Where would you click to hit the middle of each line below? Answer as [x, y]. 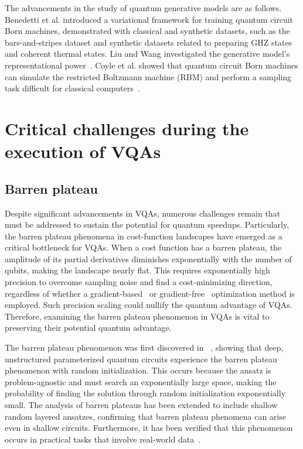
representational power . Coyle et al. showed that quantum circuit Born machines [151, 65]
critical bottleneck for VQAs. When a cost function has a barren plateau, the [143, 247]
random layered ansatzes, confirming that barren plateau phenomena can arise [145, 416]
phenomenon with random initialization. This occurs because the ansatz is [138, 370]
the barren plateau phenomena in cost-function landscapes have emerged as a [144, 236]
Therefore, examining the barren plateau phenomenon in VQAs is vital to [137, 316]
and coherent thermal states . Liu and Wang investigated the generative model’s [147, 54]
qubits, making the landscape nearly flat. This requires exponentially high [137, 270]
